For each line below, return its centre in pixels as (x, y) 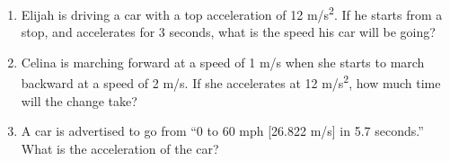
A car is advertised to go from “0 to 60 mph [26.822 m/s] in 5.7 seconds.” (222, 131)
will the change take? (79, 100)
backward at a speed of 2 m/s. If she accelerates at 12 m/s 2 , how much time (231, 82)
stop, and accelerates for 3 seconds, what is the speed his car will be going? (228, 32)
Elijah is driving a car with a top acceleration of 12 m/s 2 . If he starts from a (232, 13)
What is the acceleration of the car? (120, 148)
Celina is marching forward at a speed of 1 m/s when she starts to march (223, 62)
